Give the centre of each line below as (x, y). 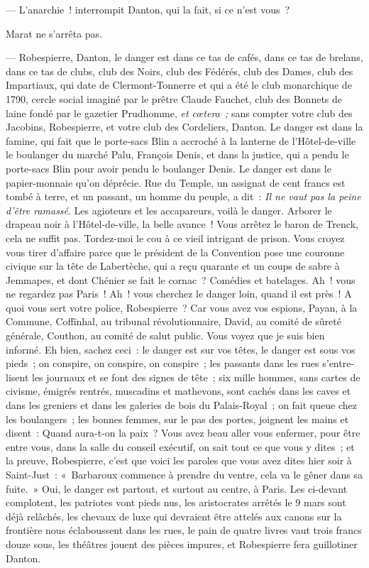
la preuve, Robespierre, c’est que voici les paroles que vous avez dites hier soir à (179, 460)
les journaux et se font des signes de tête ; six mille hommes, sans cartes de (196, 377)
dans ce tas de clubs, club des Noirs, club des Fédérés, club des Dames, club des (180, 71)
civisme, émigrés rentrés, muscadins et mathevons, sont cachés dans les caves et (178, 391)
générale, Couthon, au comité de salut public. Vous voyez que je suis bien (165, 335)
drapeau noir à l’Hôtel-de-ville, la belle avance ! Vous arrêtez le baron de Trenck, (182, 224)
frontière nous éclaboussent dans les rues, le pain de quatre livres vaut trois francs (184, 530)
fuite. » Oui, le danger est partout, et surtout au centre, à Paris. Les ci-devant (177, 488)
